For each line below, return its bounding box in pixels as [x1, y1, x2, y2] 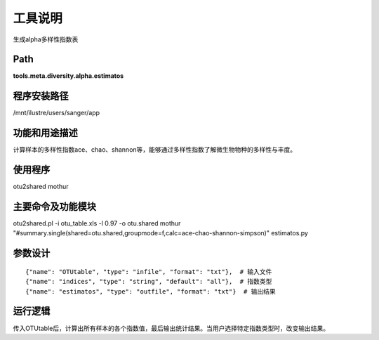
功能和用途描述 [13, 127, 78, 139]
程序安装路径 [13, 90, 69, 102]
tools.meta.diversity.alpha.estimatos [13, 72, 124, 80]
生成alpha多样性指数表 [13, 35, 79, 44]
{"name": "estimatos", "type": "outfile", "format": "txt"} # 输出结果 [25, 287, 277, 295]
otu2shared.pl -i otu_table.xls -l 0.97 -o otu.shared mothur [13, 219, 181, 228]
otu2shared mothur [13, 183, 69, 191]
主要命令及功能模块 [13, 200, 96, 212]
